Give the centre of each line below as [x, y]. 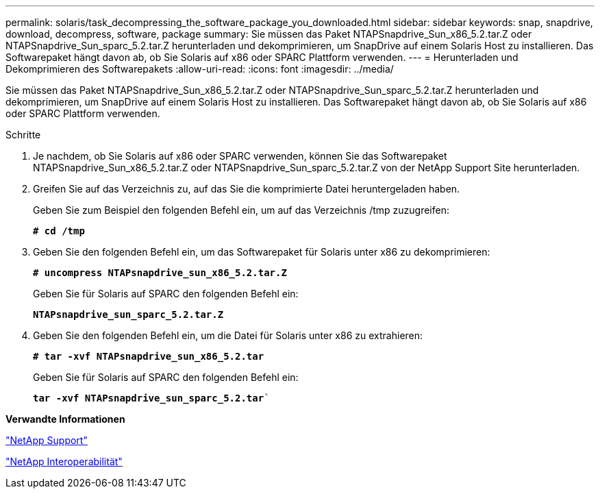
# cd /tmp [59, 231]
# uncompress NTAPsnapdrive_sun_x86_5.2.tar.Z [160, 273]
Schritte [23, 135]
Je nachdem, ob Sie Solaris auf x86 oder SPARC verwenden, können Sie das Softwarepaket [240, 156]
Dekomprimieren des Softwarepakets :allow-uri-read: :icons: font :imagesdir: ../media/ [200, 69]
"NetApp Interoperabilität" [64, 461]
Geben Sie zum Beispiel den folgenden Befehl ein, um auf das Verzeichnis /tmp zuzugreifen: [241, 210]
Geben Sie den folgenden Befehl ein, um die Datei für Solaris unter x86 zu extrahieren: [228, 335]
